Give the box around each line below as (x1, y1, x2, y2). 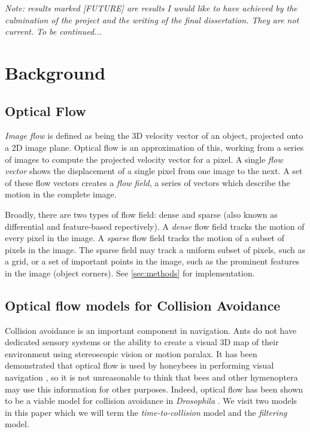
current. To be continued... (5, 25, 102, 38)
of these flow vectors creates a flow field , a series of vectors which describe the (5, 176, 290, 188)
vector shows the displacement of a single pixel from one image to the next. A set (5, 165, 303, 177)
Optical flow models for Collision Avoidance (5, 296, 281, 314)
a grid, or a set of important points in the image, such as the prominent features (5, 255, 300, 267)
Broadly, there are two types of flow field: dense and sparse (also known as (5, 208, 278, 220)
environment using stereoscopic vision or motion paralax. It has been (5, 347, 257, 360)
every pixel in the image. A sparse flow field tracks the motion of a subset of (5, 232, 285, 244)
